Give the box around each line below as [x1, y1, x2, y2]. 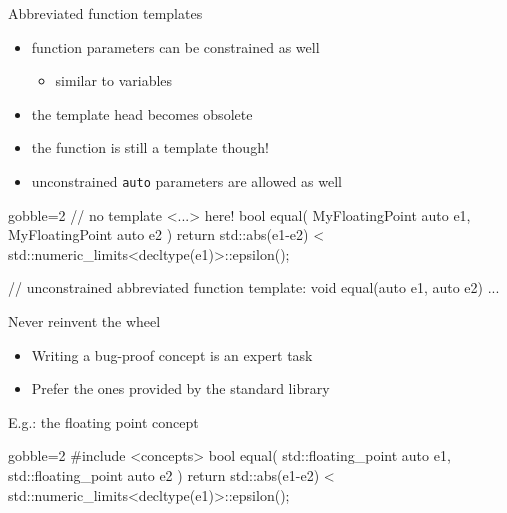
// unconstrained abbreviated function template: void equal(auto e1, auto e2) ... [8, 277, 500, 298]
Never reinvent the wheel [8, 311, 161, 331]
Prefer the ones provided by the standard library [31, 378, 330, 399]
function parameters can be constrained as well [31, 36, 320, 57]
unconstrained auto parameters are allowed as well [31, 170, 342, 191]
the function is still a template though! [31, 137, 269, 158]
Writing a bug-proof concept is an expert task [31, 344, 313, 365]
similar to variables [55, 70, 173, 91]
